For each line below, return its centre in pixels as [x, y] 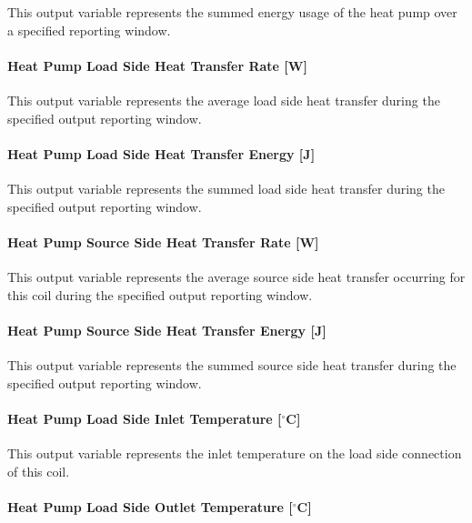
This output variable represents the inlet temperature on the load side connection [235, 453]
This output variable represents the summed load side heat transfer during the [226, 188]
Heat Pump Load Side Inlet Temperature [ [145, 418]
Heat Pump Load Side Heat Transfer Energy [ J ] [161, 153]
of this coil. [39, 471]
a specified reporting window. [89, 30]
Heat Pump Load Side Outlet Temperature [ [150, 506]
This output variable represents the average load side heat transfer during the [224, 100]
